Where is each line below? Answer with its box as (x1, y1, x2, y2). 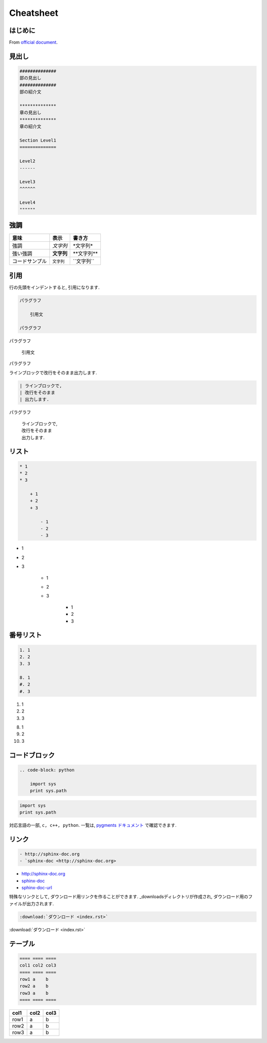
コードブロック (9, 751, 55, 759)
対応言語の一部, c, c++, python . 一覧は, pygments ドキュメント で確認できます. (9, 822, 177, 828)
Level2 (19, 158, 36, 164)
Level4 (19, 200, 36, 205)
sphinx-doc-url (21, 885, 52, 891)
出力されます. (26, 901, 54, 907)
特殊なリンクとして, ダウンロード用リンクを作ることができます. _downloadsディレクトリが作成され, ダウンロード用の (9, 894, 249, 900)
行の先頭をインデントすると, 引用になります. (9, 284, 100, 290)
